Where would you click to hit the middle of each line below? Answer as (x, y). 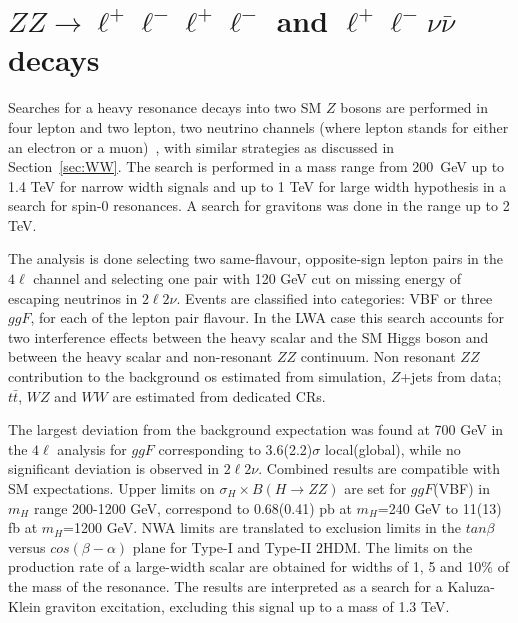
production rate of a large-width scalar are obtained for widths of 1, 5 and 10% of (258, 566)
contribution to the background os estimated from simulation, (197, 376)
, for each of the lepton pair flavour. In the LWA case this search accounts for (267, 317)
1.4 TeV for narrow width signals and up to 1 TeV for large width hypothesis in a (257, 185)
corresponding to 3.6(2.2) (235, 448)
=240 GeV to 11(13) (439, 507)
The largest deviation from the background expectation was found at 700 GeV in (256, 429)
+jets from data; (451, 376)
